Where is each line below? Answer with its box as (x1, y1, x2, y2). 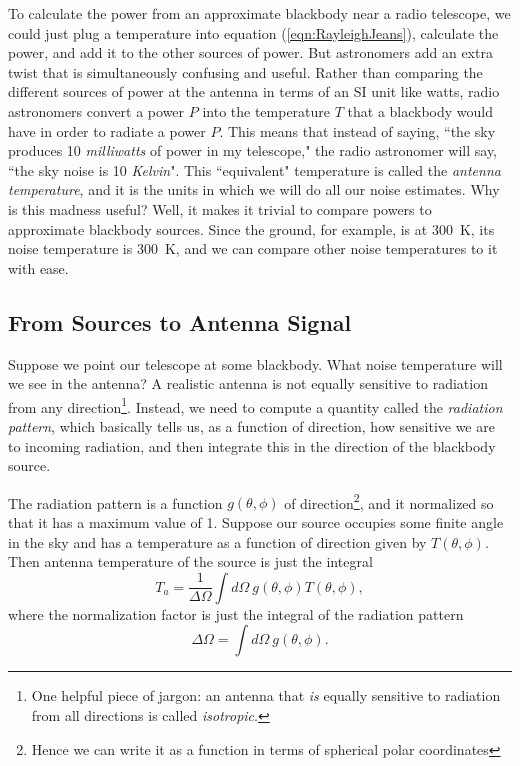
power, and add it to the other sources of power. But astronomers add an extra (8, 42, 493, 63)
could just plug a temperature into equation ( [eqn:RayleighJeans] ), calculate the (8, 22, 499, 43)
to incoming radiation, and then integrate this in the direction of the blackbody (8, 435, 496, 456)
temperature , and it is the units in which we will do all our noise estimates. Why (8, 179, 500, 200)
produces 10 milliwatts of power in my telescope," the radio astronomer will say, (8, 140, 498, 161)
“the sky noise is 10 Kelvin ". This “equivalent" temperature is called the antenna (8, 159, 501, 180)
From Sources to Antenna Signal (8, 306, 352, 337)
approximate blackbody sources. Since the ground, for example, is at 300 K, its (8, 218, 495, 239)
